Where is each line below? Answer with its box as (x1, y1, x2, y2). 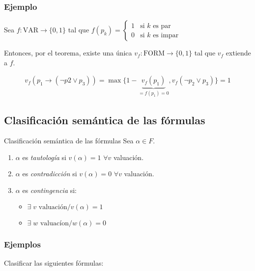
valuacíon (40, 220, 69, 227)
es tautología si (22, 152, 66, 162)
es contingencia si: (22, 185, 77, 195)
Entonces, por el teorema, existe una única (4, 48, 132, 58)
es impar (153, 31, 179, 39)
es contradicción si (22, 168, 77, 179)
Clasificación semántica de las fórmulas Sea (4, 135, 134, 146)
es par (153, 22, 171, 29)
